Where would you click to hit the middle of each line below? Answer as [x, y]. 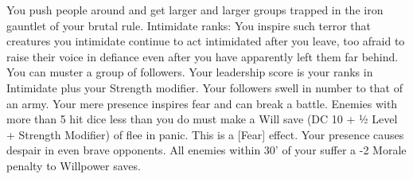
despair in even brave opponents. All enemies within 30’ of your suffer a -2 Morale [206, 150]
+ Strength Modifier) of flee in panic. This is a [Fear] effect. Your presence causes [205, 134]
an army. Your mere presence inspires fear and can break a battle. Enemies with [202, 103]
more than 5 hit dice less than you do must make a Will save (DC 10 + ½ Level [202, 119]
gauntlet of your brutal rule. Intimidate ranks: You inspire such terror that [189, 25]
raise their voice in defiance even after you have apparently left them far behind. [203, 56]
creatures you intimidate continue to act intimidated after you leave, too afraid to [206, 41]
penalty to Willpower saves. [74, 165]
